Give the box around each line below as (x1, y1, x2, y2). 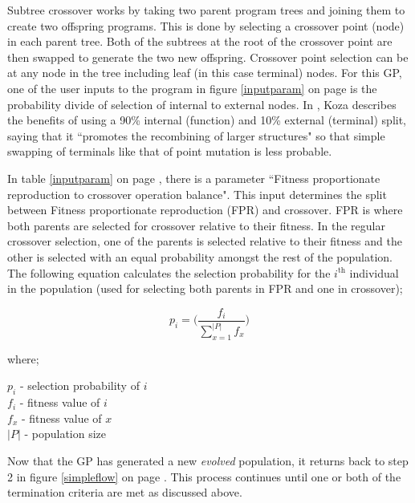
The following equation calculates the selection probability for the (7, 264, 331, 281)
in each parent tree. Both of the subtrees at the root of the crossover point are (7, 33, 393, 50)
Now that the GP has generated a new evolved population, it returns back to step (7, 452, 409, 469)
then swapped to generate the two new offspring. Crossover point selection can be (7, 48, 409, 65)
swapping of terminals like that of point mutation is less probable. (7, 143, 332, 160)
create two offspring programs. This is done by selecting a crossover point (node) (7, 17, 405, 34)
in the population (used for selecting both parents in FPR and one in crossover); (7, 280, 403, 297)
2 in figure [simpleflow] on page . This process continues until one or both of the (7, 468, 401, 485)
